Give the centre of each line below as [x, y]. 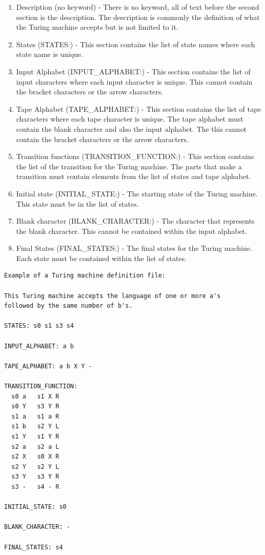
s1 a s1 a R [35, 416]
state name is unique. [50, 54]
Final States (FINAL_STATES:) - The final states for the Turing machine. [134, 248]
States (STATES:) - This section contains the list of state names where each [136, 44]
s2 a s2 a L [35, 447]
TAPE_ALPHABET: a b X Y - [48, 366]
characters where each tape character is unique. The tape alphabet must [130, 119]
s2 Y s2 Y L [35, 467]
